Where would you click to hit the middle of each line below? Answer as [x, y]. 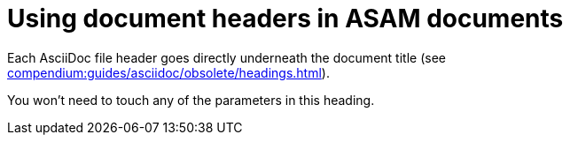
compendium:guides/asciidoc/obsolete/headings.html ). [168, 72]
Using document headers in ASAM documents [285, 19]
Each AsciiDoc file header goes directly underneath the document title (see [226, 57]
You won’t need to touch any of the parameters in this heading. [191, 100]
